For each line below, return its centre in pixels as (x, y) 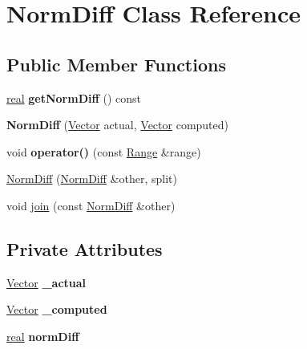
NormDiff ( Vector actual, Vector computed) (118, 125)
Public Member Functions (116, 64)
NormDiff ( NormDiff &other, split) (92, 179)
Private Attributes (85, 248)
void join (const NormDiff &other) (91, 205)
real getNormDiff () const (74, 97)
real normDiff (43, 336)
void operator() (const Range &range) (104, 151)
